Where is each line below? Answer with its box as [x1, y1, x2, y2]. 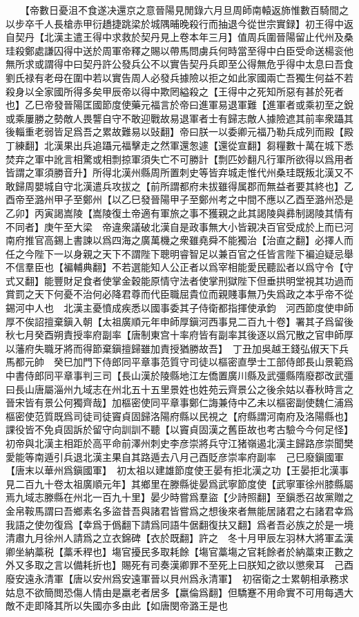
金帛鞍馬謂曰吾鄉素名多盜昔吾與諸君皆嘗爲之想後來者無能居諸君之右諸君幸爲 [6, 503, 353, 518]
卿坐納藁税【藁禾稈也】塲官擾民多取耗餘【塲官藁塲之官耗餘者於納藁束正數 [6, 544, 344, 558]
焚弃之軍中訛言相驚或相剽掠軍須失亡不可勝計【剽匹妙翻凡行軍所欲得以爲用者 [6, 151, 353, 166]
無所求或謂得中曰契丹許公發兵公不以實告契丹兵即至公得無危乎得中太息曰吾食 [6, 57, 353, 71]
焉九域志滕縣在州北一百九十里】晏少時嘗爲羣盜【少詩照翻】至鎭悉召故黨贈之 [6, 490, 353, 504]
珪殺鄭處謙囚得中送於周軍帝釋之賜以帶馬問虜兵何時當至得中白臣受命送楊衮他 [6, 43, 353, 57]
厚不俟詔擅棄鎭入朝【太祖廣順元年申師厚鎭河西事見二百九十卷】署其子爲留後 [6, 314, 353, 328]
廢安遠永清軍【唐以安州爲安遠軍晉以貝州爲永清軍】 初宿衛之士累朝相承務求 [6, 571, 349, 585]
